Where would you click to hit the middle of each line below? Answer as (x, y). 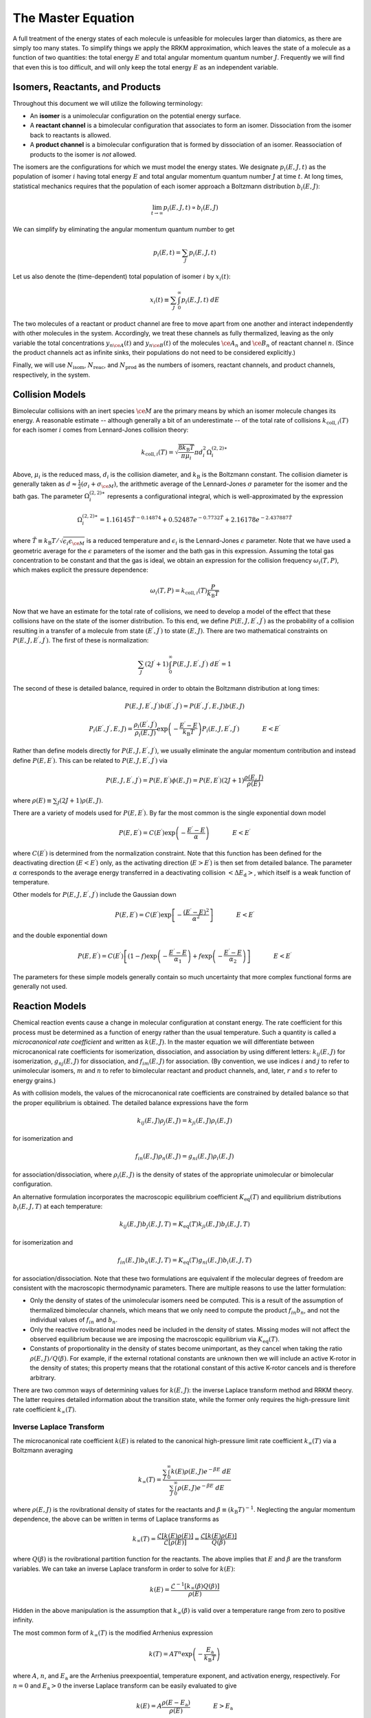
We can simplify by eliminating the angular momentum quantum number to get (124, 229)
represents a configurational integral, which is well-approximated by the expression (225, 496)
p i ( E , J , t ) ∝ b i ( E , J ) (191, 208)
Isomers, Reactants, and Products (87, 87)
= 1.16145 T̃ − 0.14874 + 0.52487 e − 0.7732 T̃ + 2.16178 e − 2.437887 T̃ (196, 519)
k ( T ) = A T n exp (170, 1654)
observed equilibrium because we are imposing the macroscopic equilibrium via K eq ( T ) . (155, 1340)
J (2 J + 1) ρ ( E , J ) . (80, 801)
